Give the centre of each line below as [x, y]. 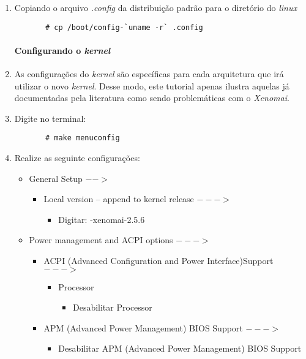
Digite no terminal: [50, 118]
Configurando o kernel [62, 50]
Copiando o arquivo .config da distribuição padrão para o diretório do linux [155, 7]
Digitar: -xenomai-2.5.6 [102, 219]
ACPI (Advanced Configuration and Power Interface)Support [159, 261]
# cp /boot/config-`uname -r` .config [124, 27]
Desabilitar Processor [112, 307]
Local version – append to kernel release [119, 199]
